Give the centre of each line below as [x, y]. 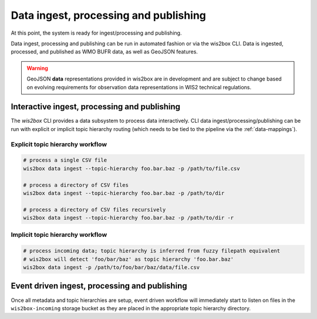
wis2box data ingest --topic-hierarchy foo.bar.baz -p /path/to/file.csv [131, 168]
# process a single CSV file [65, 160]
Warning [37, 68]
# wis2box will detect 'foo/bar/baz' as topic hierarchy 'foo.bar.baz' [129, 259]
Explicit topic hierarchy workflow [59, 144]
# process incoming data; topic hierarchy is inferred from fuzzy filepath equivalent [152, 251]
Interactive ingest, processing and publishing [96, 107]
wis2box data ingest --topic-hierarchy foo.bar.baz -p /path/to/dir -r [129, 218]
